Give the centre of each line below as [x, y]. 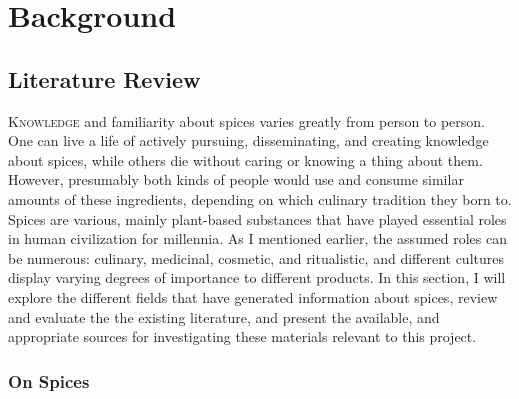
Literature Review [104, 78]
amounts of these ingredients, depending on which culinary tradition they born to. [260, 198]
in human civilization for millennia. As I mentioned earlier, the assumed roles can [258, 238]
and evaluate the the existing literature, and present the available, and [224, 316]
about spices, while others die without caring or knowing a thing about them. [245, 159]
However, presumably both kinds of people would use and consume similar [236, 179]
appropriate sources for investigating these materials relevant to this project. [242, 336]
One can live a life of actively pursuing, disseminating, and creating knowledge [248, 140]
